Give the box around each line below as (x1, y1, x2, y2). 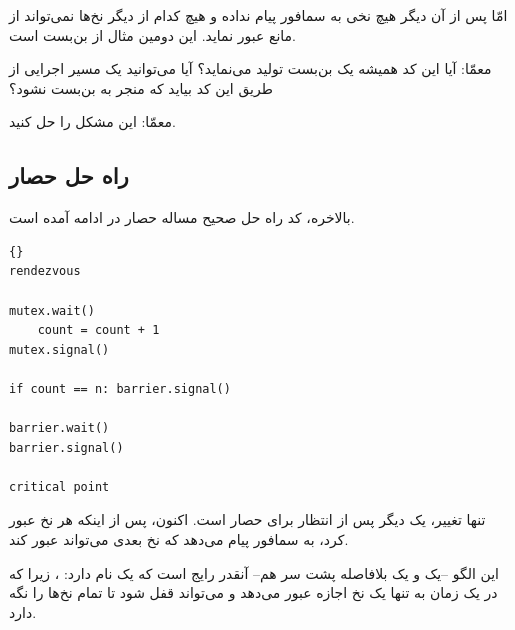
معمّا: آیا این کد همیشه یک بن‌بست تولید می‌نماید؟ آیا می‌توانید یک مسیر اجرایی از (9, 58, 492, 79)
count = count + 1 (37, 323, 160, 338)
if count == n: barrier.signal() (9, 381, 231, 396)
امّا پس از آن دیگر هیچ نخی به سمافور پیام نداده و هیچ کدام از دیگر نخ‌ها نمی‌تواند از (9, 5, 508, 25)
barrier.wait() (9, 421, 110, 436)
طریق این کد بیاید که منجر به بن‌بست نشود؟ (9, 77, 273, 98)
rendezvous (9, 264, 81, 279)
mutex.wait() (9, 303, 95, 318)
